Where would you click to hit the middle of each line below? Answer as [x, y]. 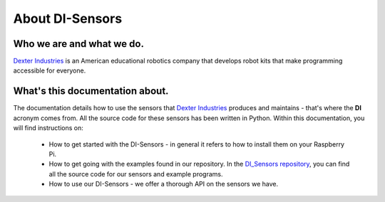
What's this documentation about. [91, 91]
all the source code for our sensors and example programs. [136, 174]
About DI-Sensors [68, 18]
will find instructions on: [48, 128]
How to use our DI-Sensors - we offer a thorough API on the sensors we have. [163, 184]
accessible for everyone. [50, 70]
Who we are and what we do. [78, 44]
